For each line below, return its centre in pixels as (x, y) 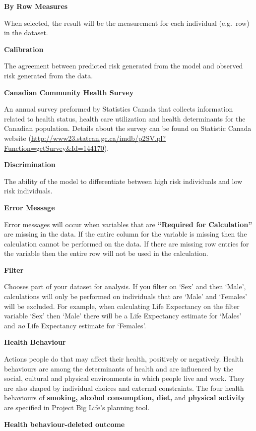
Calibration (24, 49)
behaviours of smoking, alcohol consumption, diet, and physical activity (125, 398)
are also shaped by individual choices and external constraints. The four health (124, 388)
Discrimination (30, 164)
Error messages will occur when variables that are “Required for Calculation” (128, 224)
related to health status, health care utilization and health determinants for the (125, 118)
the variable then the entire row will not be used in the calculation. (106, 253)
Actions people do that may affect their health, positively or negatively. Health (124, 359)
